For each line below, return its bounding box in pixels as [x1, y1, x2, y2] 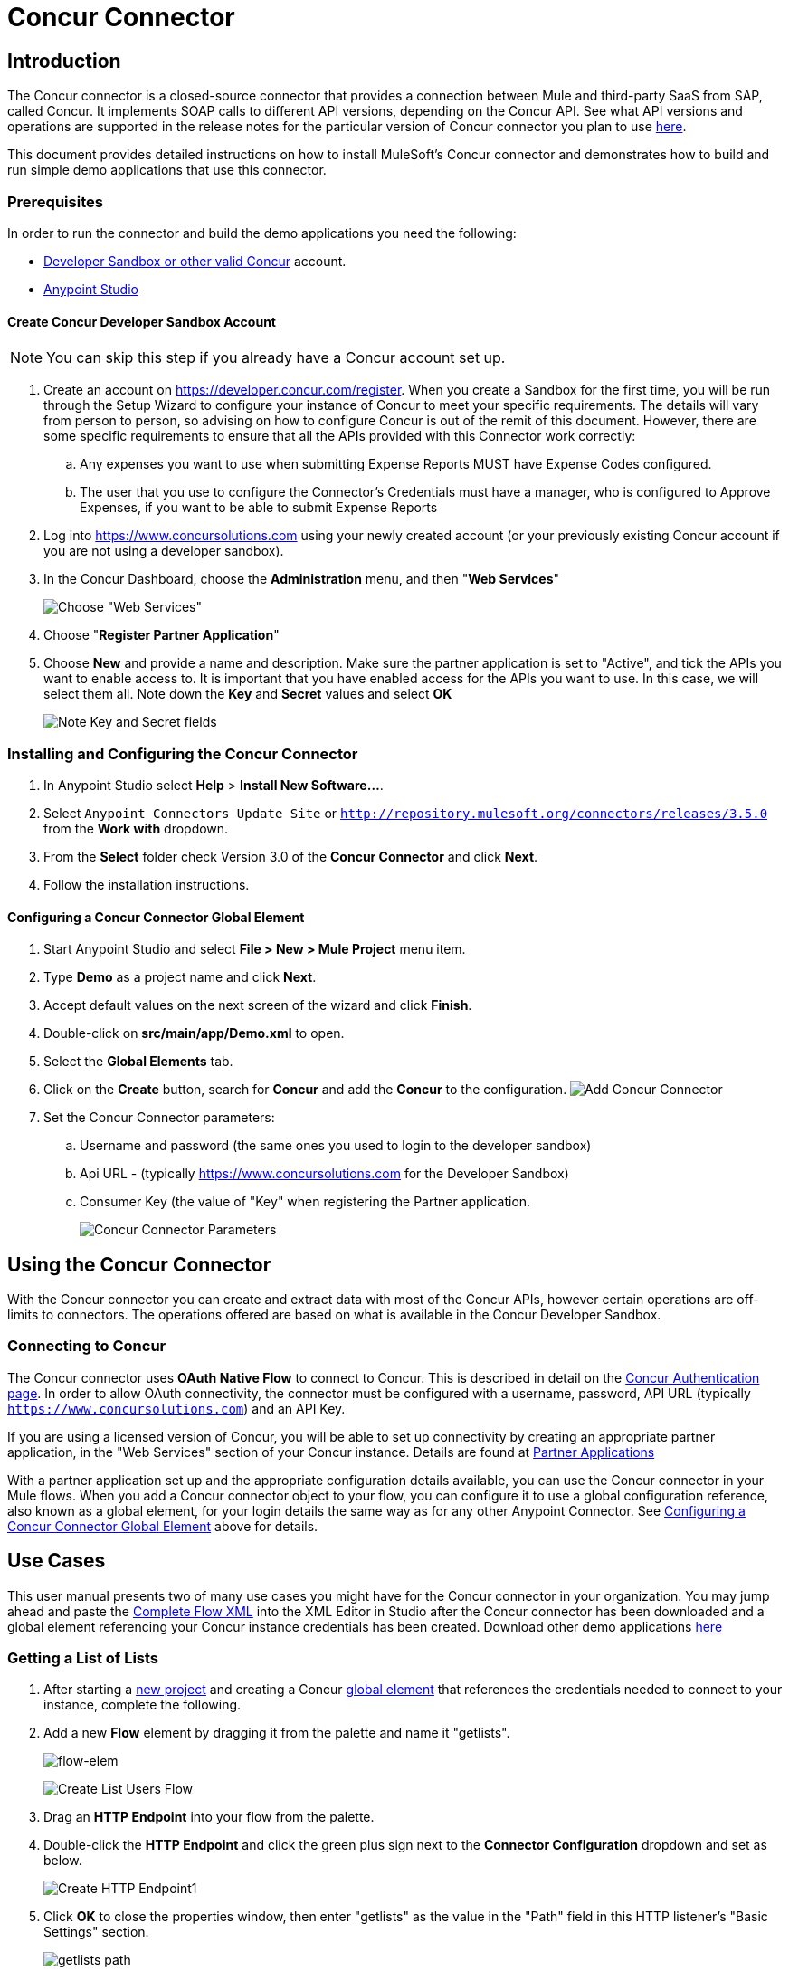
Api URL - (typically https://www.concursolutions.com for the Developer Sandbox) [80, 1166, 569, 1182]
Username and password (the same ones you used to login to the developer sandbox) [80, 1138, 592, 1154]
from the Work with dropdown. [43, 820, 229, 836]
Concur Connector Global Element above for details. [7, 1518, 318, 1534]
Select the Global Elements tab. [43, 1053, 233, 1070]
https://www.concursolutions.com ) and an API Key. [7, 1400, 346, 1416]
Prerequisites [7, 192, 103, 211]
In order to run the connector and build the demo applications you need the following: [7, 224, 517, 241]
